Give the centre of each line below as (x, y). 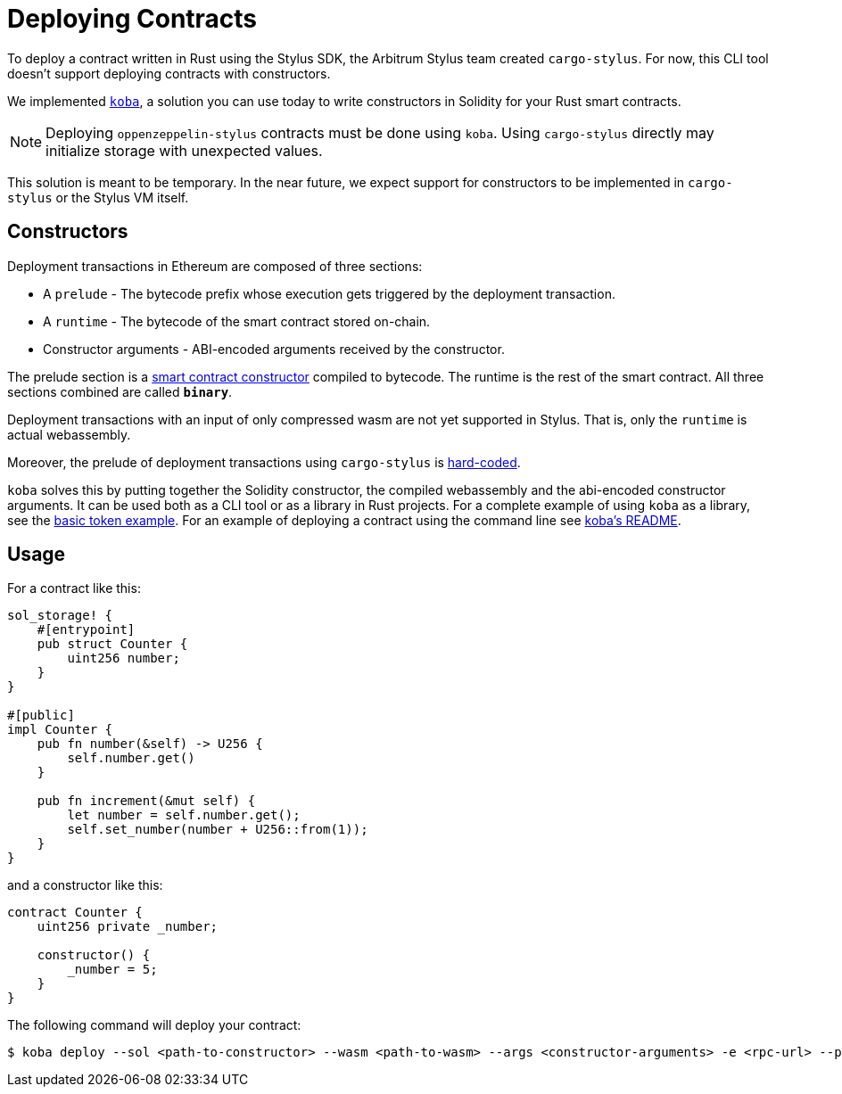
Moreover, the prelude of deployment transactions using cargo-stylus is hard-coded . (264, 462)
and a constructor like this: (85, 885)
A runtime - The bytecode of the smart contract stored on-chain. (237, 321)
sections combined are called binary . (120, 391)
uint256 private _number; (128, 927)
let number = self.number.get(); (184, 815)
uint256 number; (124, 658)
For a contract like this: (74, 588)
